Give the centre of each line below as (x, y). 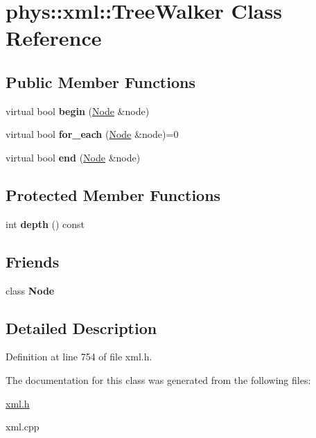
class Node (30, 290)
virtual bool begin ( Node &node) (78, 111)
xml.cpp (23, 427)
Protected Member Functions (113, 194)
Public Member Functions (100, 81)
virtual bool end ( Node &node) (73, 157)
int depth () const (45, 224)
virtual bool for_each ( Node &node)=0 (92, 134)
